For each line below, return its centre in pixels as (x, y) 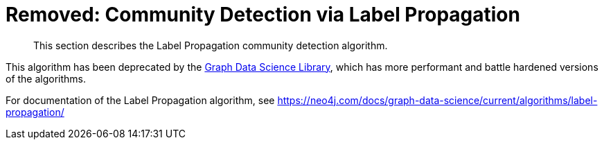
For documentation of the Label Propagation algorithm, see (140, 100)
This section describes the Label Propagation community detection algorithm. (211, 45)
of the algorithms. (46, 78)
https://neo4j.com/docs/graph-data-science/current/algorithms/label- (437, 100)
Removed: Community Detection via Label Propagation (263, 15)
